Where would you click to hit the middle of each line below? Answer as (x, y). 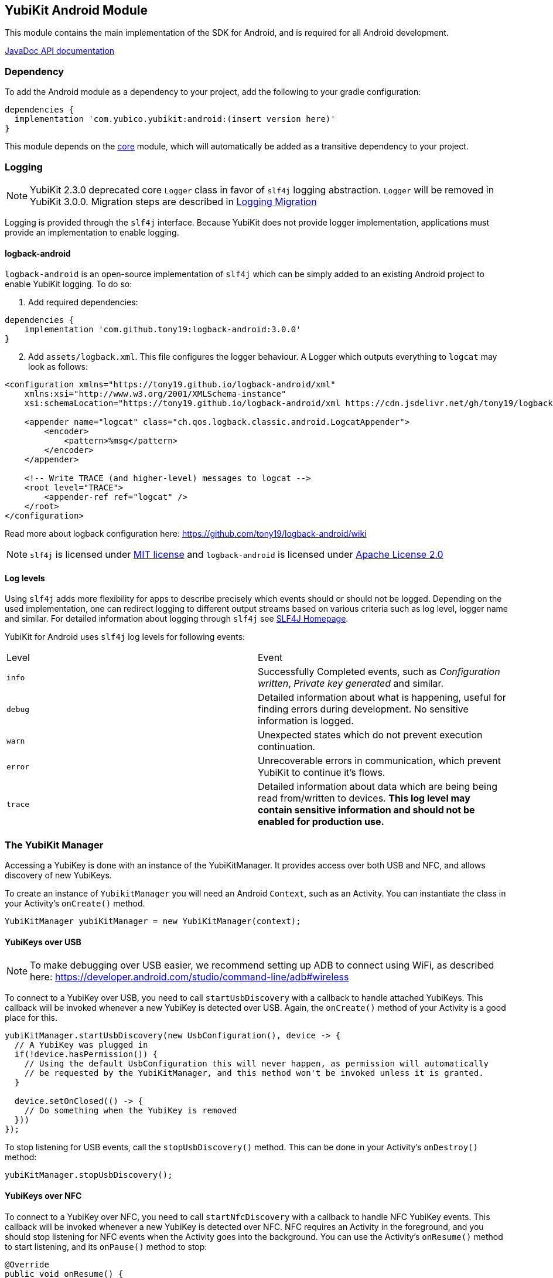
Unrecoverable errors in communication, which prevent (380, 761)
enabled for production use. (321, 822)
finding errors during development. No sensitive (363, 709)
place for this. (31, 1018)
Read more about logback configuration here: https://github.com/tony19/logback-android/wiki (186, 534)
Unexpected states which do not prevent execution (370, 735)
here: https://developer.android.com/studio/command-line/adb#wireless (190, 977)
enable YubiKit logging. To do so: (69, 284)
